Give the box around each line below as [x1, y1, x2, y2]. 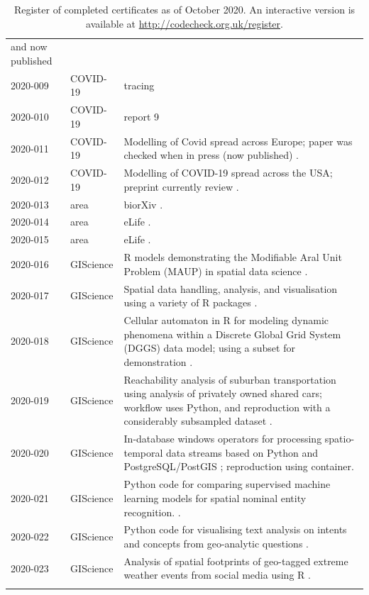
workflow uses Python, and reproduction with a [123, 399, 331, 414]
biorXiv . [123, 196, 163, 211]
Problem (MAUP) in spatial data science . [123, 263, 308, 278]
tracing [123, 77, 155, 92]
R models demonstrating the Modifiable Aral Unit [123, 250, 342, 265]
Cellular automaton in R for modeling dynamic [123, 313, 329, 328]
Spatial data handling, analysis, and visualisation [123, 281, 338, 296]
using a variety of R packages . [123, 295, 258, 310]
